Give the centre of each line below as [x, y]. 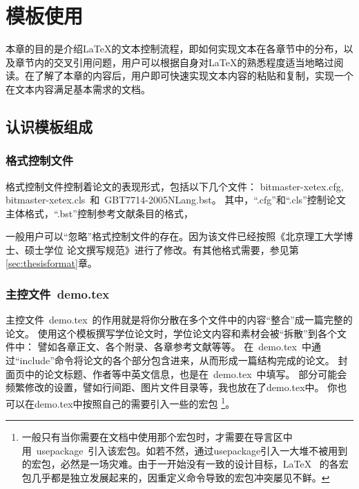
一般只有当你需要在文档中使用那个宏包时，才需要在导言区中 [157, 437]
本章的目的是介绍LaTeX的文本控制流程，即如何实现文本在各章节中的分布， [175, 49]
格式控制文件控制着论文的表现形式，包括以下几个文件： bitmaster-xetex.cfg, [175, 186]
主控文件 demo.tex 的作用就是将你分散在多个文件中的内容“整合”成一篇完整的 [179, 320]
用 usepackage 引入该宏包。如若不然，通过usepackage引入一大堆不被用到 [185, 450]
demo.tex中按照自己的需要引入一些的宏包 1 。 [135, 402]
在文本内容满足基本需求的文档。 [78, 89]
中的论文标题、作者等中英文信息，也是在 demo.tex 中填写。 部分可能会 [186, 373]
